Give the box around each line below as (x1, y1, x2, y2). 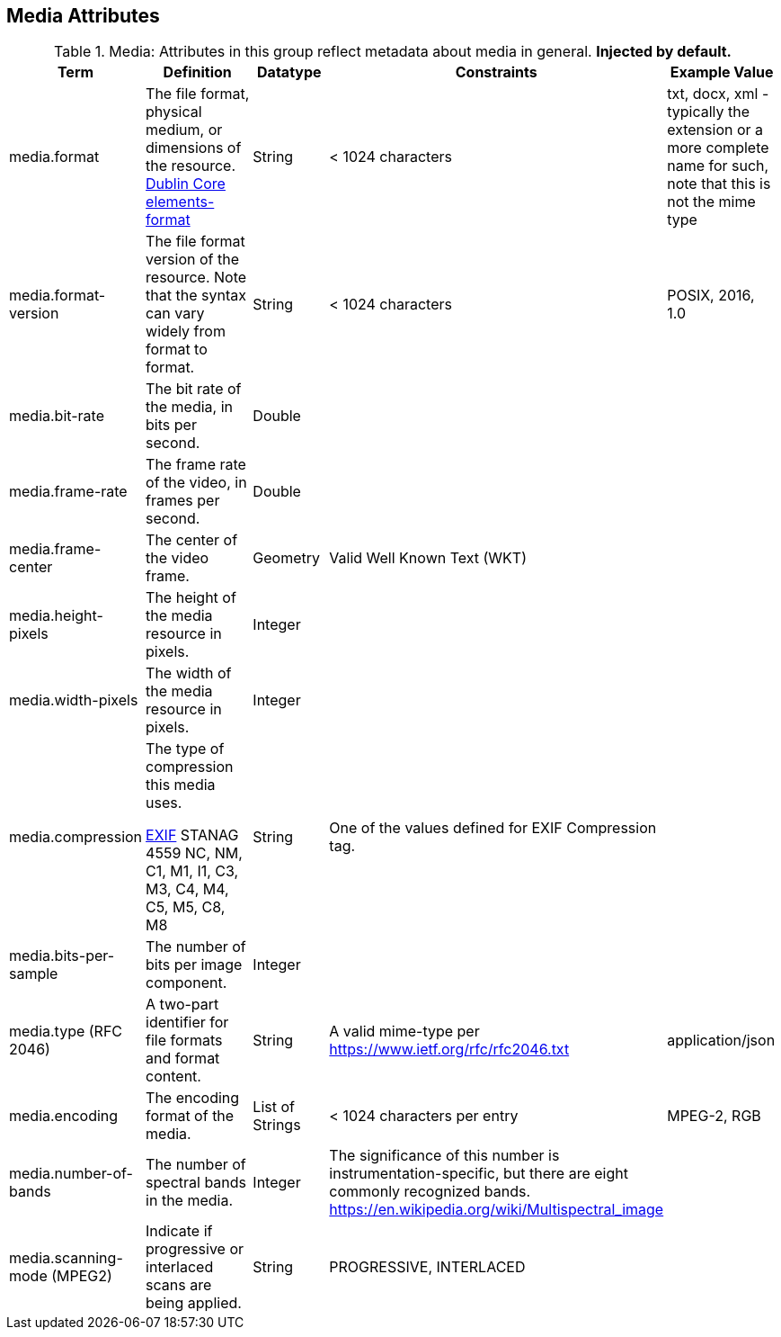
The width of (146, 664, 232, 683)
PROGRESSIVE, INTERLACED (329, 1258, 526, 1277)
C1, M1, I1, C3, (146, 862, 239, 881)
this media (146, 776, 216, 794)
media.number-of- (9, 1164, 133, 1183)
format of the (146, 1107, 235, 1126)
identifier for (146, 1013, 229, 1032)
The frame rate (146, 455, 246, 474)
